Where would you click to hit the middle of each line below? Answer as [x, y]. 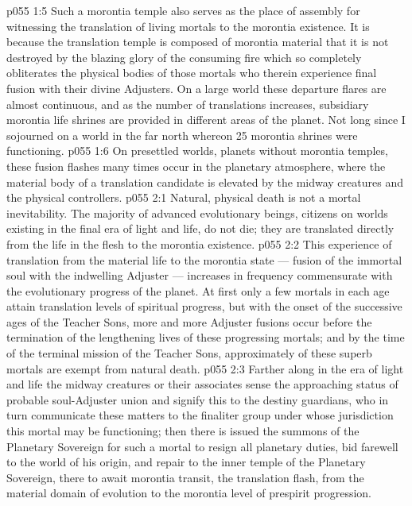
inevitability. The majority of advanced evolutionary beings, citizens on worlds [197, 212]
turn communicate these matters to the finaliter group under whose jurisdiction [200, 415]
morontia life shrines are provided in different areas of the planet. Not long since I [206, 120]
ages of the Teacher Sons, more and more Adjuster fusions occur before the [189, 321]
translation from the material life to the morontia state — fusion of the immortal [204, 259]
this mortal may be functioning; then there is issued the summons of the [183, 431]
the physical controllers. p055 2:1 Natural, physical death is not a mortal [184, 197]
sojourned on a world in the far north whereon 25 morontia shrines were [182, 135]
